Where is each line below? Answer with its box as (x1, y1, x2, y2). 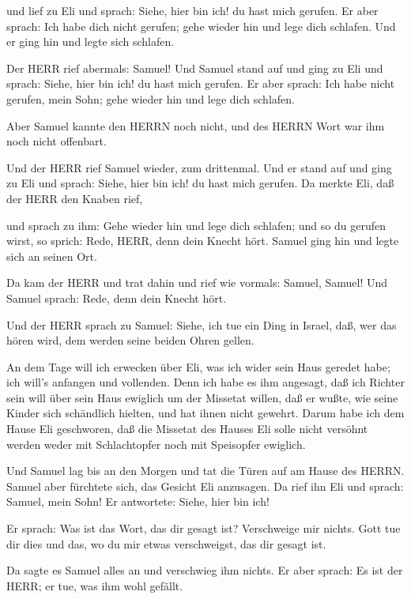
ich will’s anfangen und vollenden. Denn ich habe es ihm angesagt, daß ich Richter (6, 374, 405, 390)
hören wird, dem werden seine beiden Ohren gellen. (6, 332, 255, 348)
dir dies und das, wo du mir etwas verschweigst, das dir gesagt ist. (6, 535, 326, 552)
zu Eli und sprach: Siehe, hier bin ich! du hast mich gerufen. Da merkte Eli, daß (6, 175, 394, 191)
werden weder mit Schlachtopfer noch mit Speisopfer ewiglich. (6, 435, 306, 452)
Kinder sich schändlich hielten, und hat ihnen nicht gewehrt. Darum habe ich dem (6, 405, 405, 421)
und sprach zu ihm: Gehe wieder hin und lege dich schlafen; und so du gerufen (6, 217, 386, 233)
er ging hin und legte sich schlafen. (6, 33, 175, 50)
